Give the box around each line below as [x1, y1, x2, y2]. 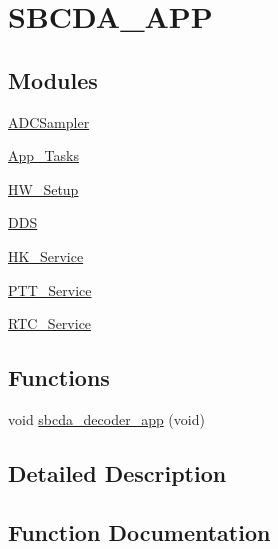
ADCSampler [8, 111, 90, 132]
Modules [8, 64, 98, 95]
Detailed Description [8, 457, 227, 488]
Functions [8, 362, 110, 393]
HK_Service [8, 245, 84, 266]
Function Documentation [8, 516, 271, 547]
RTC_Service [8, 313, 92, 334]
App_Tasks [8, 145, 79, 166]
